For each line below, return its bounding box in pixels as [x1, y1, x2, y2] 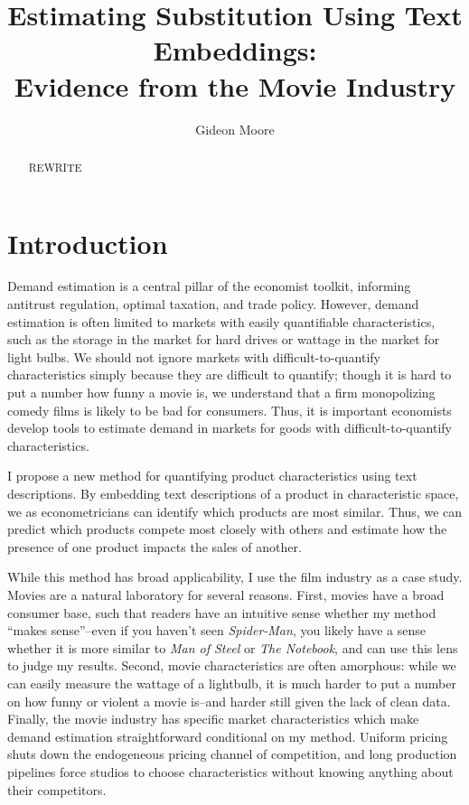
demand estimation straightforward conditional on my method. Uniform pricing [7, 726, 448, 745]
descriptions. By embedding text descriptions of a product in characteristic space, [7, 484, 459, 503]
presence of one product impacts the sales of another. [7, 537, 302, 556]
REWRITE [28, 159, 82, 174]
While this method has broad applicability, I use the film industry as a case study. [7, 567, 463, 586]
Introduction [7, 224, 168, 261]
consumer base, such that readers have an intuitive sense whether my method [7, 603, 436, 622]
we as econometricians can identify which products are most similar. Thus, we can [7, 501, 463, 520]
